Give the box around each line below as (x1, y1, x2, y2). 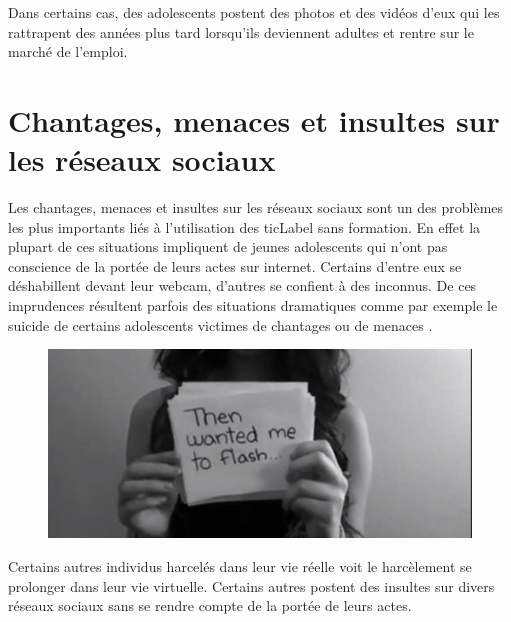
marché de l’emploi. (8, 41, 128, 62)
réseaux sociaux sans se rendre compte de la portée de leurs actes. (8, 595, 412, 616)
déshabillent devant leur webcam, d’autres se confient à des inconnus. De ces (8, 275, 477, 296)
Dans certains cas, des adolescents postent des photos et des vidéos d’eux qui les (8, 2, 500, 22)
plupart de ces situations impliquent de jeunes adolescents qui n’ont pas (8, 236, 448, 257)
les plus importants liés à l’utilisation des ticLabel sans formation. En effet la (8, 216, 481, 237)
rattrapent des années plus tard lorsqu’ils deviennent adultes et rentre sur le (8, 21, 474, 42)
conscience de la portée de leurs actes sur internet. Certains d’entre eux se (8, 255, 462, 276)
